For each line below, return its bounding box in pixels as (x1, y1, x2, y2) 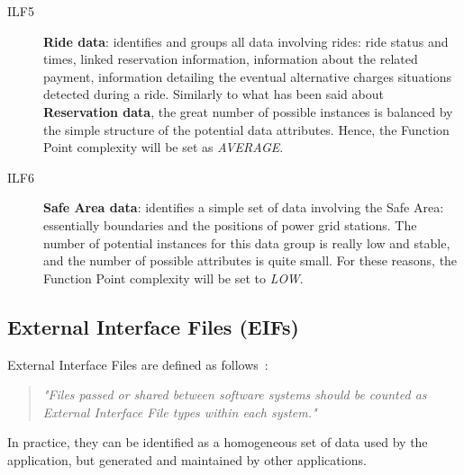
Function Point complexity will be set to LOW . (43, 268, 304, 287)
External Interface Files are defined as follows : (7, 354, 268, 373)
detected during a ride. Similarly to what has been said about (43, 85, 384, 103)
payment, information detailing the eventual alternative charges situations (43, 67, 452, 85)
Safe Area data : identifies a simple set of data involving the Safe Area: (43, 198, 444, 217)
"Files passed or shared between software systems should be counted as (42, 385, 427, 404)
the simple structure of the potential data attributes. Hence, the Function (43, 120, 450, 139)
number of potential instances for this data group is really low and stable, (43, 233, 450, 252)
